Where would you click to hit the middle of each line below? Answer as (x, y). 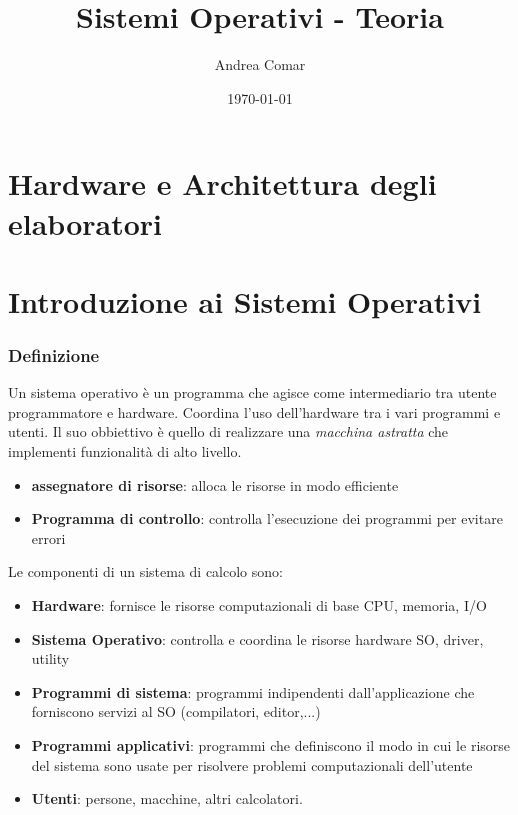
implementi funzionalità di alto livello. (125, 451)
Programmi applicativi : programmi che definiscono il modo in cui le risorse (271, 745)
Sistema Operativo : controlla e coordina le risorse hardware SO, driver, (257, 638)
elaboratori (85, 222)
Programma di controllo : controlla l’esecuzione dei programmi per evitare (267, 518)
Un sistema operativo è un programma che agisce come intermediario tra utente (252, 392)
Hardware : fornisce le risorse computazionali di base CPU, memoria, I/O (259, 605)
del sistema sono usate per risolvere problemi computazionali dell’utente (252, 764)
